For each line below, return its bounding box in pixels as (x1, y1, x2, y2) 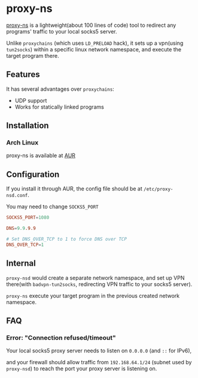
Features (6, 69, 40, 79)
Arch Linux (6, 139, 39, 147)
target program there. (6, 52, 59, 59)
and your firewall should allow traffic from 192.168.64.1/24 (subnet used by (6, 359, 192, 366)
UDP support (14, 97, 47, 104)
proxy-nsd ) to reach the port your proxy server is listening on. (6, 365, 157, 372)
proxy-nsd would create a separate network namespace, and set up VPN (6, 274, 185, 281)
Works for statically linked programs (14, 103, 105, 110)
